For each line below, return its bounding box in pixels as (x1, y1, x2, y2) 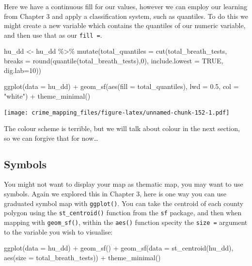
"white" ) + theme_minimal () (4, 90, 91, 101)
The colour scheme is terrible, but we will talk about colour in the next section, (4, 123, 240, 133)
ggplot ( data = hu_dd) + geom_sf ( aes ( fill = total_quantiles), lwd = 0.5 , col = (4, 81, 239, 91)
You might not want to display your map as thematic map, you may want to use (4, 179, 243, 189)
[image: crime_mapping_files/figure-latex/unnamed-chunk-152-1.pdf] (4, 109, 230, 117)
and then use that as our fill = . (4, 30, 102, 40)
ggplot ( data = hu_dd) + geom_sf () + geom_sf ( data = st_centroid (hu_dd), (4, 243, 234, 253)
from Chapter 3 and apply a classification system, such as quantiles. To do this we (4, 11, 248, 21)
